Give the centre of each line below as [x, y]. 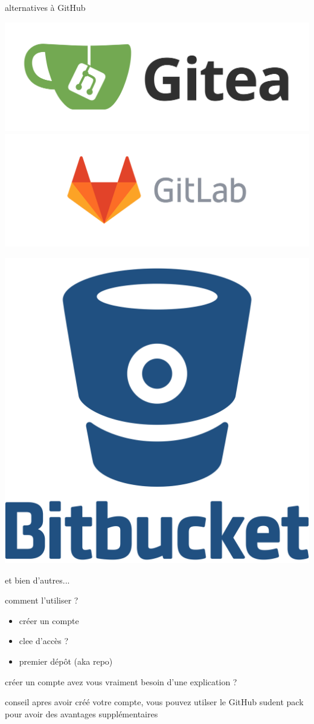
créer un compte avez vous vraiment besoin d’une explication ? [121, 681]
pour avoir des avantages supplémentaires [82, 713]
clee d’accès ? [44, 641]
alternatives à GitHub [45, 7]
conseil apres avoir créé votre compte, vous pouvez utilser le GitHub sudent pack [154, 702]
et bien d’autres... [37, 580]
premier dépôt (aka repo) [66, 661]
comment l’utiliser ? [42, 600]
